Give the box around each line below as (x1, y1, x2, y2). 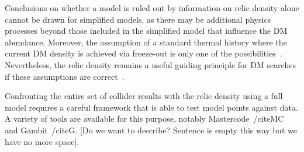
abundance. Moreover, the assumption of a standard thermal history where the (5, 36, 287, 48)
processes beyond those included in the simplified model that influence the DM (5, 24, 288, 37)
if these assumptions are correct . (5, 70, 125, 82)
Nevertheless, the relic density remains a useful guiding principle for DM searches (5, 58, 296, 70)
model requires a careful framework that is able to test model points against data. (5, 101, 298, 113)
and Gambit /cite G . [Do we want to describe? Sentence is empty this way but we (5, 123, 297, 136)
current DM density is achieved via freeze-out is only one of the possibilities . (5, 47, 282, 59)
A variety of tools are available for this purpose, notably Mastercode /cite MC (5, 112, 284, 125)
